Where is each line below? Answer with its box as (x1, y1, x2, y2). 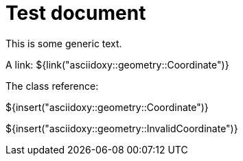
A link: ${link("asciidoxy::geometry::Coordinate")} (5, 58, 229, 71)
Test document (5, 1, 146, 25)
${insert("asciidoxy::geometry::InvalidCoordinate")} (5, 122, 238, 134)
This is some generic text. (5, 37, 122, 49)
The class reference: (5, 79, 99, 92)
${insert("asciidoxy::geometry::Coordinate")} (5, 101, 209, 113)
